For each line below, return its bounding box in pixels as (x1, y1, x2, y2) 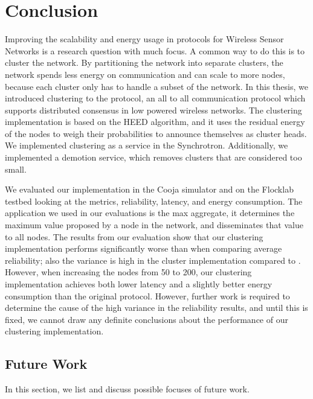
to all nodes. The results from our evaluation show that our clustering (5, 230, 263, 243)
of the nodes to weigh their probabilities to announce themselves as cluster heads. (5, 127, 307, 139)
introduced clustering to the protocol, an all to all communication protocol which (5, 92, 306, 104)
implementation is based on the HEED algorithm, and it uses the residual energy (5, 115, 305, 128)
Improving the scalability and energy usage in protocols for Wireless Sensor (5, 33, 284, 45)
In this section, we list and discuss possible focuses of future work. (5, 383, 250, 395)
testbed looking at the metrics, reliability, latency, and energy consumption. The (5, 194, 303, 207)
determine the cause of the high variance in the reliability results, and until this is (5, 301, 308, 314)
